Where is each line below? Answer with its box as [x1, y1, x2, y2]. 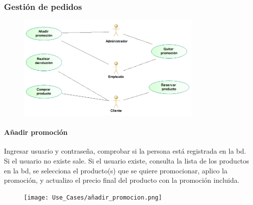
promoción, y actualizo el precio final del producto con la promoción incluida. [4, 175, 240, 185]
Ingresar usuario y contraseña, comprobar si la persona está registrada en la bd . [4, 146, 246, 156]
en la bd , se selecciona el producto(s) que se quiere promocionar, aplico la [4, 165, 228, 175]
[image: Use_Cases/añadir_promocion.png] [24, 194, 162, 201]
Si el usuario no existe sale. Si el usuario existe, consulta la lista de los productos [4, 156, 250, 166]
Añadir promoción [4, 127, 68, 137]
